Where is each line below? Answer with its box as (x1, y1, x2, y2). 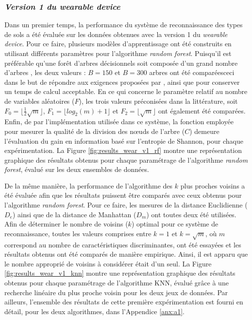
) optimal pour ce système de (131, 219, 218, 229)
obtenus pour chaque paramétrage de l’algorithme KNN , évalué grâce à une (4, 278, 229, 287)
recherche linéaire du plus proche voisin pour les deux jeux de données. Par (4, 287, 228, 297)
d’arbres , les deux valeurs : (4, 67, 86, 77)
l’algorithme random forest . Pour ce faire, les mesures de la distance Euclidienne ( (4, 200, 248, 210)
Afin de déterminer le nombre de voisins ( (4, 219, 128, 229)
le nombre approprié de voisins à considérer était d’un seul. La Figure (4, 258, 212, 268)
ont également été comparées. (158, 105, 246, 115)
